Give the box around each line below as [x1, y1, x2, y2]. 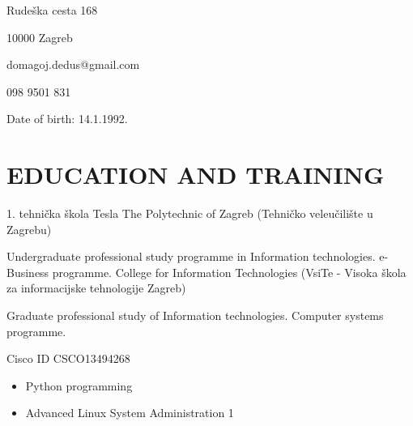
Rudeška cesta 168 [6, 2, 98, 18]
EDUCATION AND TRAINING [6, 158, 385, 191]
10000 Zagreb [6, 28, 73, 45]
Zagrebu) [6, 220, 52, 237]
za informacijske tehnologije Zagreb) [6, 279, 186, 296]
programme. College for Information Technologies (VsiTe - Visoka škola [52, 263, 407, 280]
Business [6, 263, 49, 280]
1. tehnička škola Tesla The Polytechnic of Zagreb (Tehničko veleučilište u [6, 205, 373, 222]
